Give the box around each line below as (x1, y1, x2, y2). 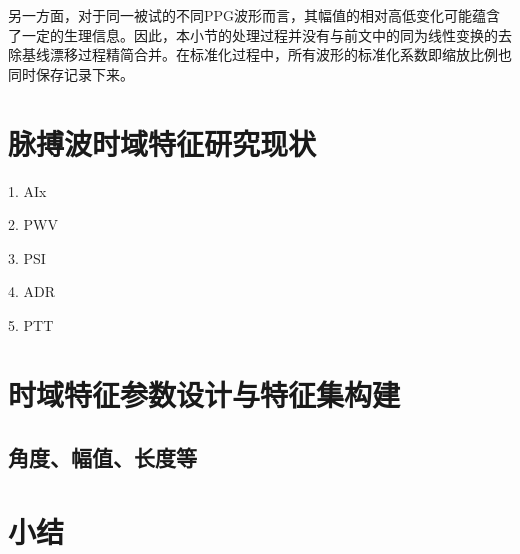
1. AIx (8, 180, 47, 201)
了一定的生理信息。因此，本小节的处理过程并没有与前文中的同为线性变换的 (8, 24, 498, 45)
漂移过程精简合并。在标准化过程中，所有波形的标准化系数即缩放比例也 (49, 44, 512, 65)
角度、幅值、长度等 (8, 442, 197, 473)
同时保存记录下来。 (8, 63, 134, 84)
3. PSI (8, 247, 46, 268)
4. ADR (8, 281, 56, 302)
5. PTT (8, 314, 54, 335)
